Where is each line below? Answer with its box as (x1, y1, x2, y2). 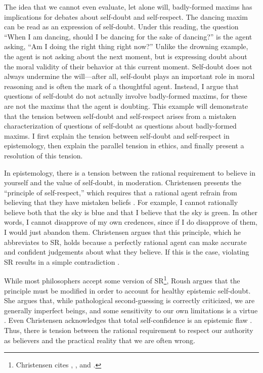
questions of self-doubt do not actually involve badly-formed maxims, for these (4, 91, 247, 101)
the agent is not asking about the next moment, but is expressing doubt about (4, 51, 247, 61)
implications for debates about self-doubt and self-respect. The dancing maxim (4, 11, 248, 22)
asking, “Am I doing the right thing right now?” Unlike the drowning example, (4, 41, 248, 52)
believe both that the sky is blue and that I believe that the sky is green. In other (4, 206, 257, 217)
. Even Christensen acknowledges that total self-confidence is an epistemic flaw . (4, 315, 252, 325)
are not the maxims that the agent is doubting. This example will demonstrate (4, 100, 248, 111)
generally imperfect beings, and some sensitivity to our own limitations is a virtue (4, 305, 258, 315)
